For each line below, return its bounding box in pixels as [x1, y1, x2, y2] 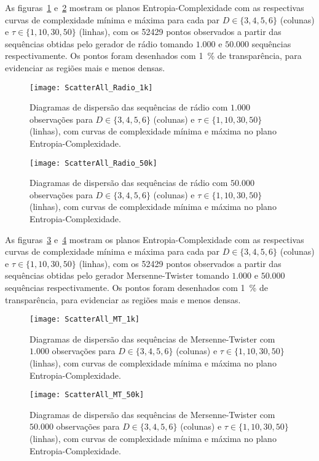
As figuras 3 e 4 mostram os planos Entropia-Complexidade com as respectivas [5, 233, 304, 246]
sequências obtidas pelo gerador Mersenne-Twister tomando [5, 269, 229, 282]
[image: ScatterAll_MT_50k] [30, 390, 144, 400]
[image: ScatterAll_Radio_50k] [30, 158, 157, 168]
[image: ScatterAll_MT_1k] [30, 315, 140, 324]
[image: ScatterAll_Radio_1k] [30, 83, 153, 92]
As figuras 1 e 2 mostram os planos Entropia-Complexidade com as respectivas [5, 1, 304, 14]
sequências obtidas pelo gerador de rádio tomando [5, 37, 194, 50]
